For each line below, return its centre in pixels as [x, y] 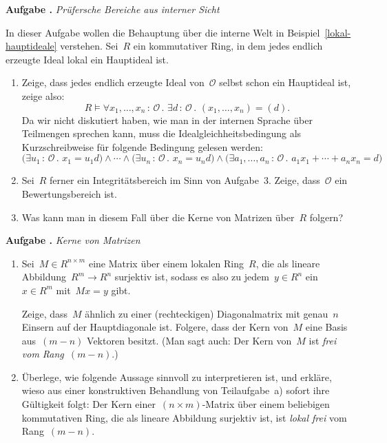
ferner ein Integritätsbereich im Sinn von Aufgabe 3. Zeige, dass [185, 180]
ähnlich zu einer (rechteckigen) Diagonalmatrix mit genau [207, 313]
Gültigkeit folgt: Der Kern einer [88, 404]
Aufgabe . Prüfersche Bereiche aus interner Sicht [113, 9]
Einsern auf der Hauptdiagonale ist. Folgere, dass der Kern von [155, 327]
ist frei [323, 340]
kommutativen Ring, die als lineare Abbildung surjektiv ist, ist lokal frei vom [184, 417]
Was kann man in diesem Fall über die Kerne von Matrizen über [158, 217]
